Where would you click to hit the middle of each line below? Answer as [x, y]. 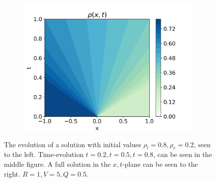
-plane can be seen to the [160, 164]
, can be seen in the [183, 154]
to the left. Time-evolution [44, 154]
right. [12, 173]
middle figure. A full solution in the [57, 164]
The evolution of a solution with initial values [73, 144]
